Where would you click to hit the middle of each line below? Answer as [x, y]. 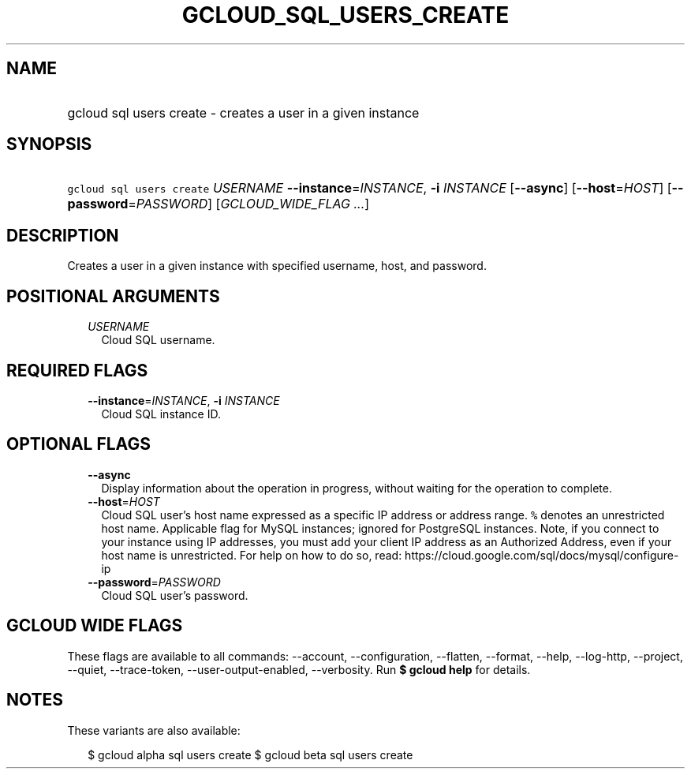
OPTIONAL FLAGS [78, 444]
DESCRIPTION [63, 235]
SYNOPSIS [49, 144]
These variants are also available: [154, 730]
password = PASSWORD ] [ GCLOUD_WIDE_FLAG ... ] [219, 204]
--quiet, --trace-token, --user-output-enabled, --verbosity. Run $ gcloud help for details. [299, 669]
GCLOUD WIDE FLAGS [95, 626]
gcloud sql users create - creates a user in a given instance [243, 112]
